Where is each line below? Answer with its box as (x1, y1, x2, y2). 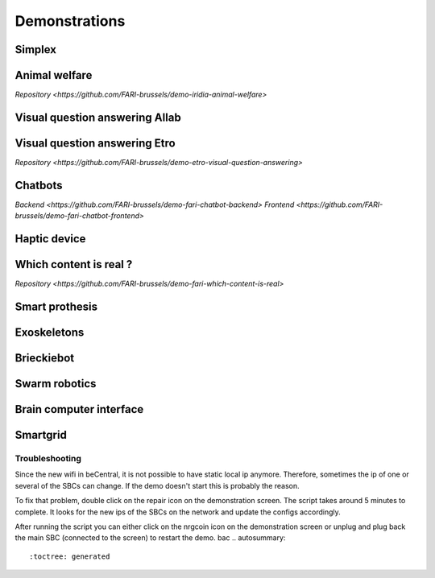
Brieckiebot (14, 351, 75, 365)
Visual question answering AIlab (14, 110, 181, 124)
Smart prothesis (14, 300, 98, 314)
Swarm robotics (14, 377, 97, 390)
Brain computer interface (14, 403, 144, 416)
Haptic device (14, 232, 86, 246)
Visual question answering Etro (14, 136, 176, 150)
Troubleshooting (14, 453, 82, 464)
